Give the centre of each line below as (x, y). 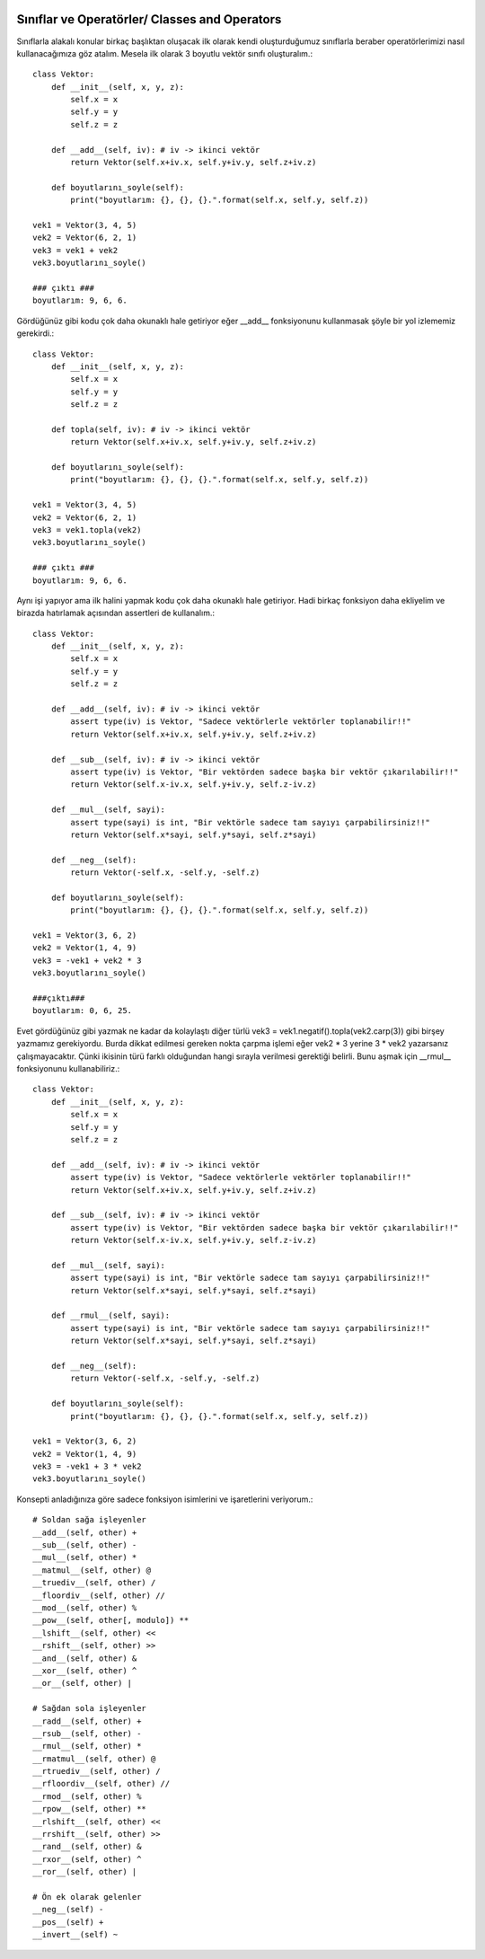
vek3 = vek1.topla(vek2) (87, 529)
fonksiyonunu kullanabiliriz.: (68, 1068)
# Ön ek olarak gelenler (87, 1897)
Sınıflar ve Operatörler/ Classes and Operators (149, 19)
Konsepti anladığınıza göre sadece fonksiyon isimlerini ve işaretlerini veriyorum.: (165, 1499)
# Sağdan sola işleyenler (90, 1708)
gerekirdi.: (35, 333)
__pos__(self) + (68, 1922)
